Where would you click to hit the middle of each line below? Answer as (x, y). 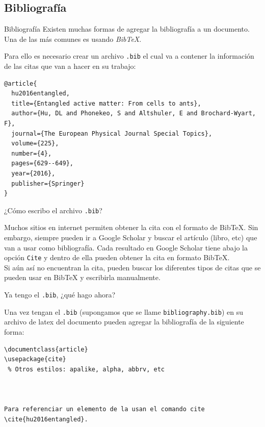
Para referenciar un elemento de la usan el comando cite (104, 409)
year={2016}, (33, 173)
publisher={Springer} (48, 183)
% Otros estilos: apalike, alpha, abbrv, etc (86, 369)
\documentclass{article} (46, 349)
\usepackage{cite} (35, 359)
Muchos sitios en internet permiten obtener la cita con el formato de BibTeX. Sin (131, 227)
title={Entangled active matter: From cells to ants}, (106, 103)
